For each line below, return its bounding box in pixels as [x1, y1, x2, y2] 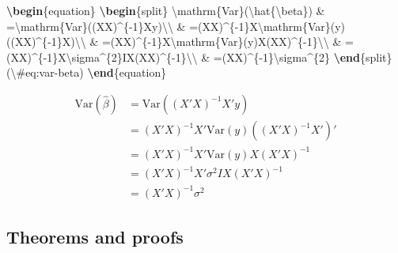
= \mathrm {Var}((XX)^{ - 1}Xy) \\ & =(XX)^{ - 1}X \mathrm [6, 17, 302, 34]
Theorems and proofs [6, 225, 184, 249]
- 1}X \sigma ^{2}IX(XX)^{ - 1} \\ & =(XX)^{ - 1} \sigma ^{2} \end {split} [43, 48, 392, 65]
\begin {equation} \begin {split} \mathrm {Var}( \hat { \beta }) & [6, 2, 325, 18]
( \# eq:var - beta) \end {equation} [6, 64, 167, 81]
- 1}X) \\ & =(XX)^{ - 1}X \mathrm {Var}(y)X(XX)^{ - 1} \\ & [47, 33, 342, 50]
